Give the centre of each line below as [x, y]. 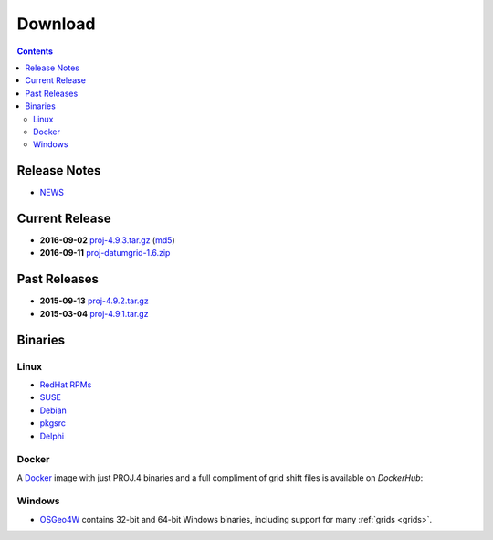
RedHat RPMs [66, 385]
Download [56, 24]
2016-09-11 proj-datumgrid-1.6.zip [105, 253]
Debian [53, 410]
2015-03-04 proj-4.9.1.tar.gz [94, 313]
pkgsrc [52, 423]
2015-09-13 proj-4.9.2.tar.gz [94, 301]
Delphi [52, 436]
